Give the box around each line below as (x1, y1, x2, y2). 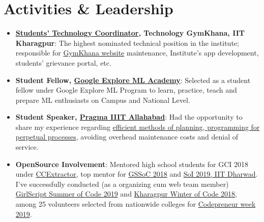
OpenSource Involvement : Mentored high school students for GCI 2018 (15, 158, 249, 169)
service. (15, 142, 39, 152)
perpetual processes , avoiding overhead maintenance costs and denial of (15, 131, 239, 142)
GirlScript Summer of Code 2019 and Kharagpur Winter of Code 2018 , (15, 188, 237, 199)
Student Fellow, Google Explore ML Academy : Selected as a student (15, 74, 251, 85)
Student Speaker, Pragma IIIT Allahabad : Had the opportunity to (15, 112, 243, 122)
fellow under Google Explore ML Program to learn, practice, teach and (15, 85, 237, 95)
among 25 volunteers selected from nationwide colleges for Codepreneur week (15, 199, 256, 209)
